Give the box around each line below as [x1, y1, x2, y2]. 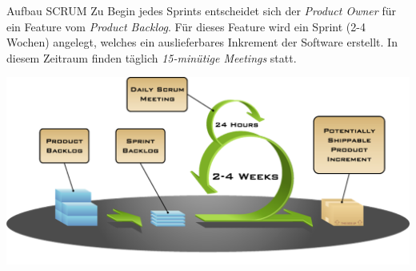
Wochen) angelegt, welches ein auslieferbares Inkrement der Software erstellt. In [6, 34, 398, 51]
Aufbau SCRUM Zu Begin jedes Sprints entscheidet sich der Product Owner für [6, 2, 396, 18]
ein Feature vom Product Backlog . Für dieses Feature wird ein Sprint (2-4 [6, 18, 366, 34]
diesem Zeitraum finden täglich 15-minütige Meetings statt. [6, 49, 297, 66]
